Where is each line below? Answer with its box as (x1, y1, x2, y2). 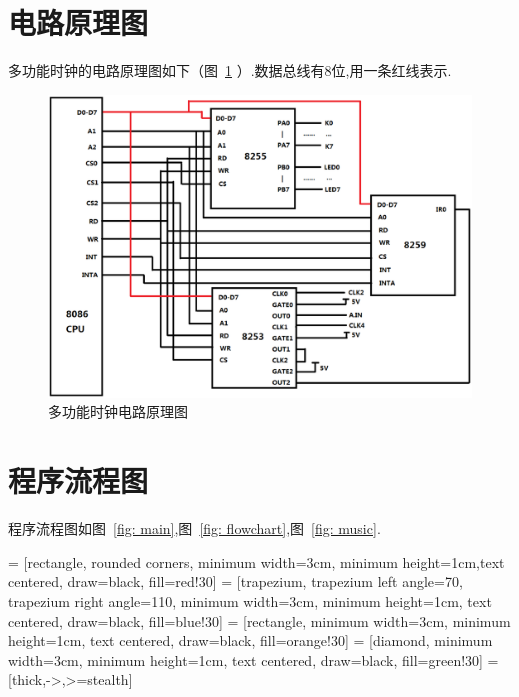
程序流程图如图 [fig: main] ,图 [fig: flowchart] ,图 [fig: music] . (8, 518, 381, 539)
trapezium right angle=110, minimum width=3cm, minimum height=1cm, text (8, 590, 492, 611)
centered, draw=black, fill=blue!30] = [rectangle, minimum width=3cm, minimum (8, 610, 511, 631)
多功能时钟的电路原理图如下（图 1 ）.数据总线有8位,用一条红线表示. (8, 60, 452, 81)
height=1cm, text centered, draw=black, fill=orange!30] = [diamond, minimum (8, 630, 493, 651)
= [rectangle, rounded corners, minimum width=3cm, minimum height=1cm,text (8, 551, 505, 572)
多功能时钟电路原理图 (48, 401, 188, 422)
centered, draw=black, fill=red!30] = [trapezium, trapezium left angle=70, (8, 571, 463, 592)
